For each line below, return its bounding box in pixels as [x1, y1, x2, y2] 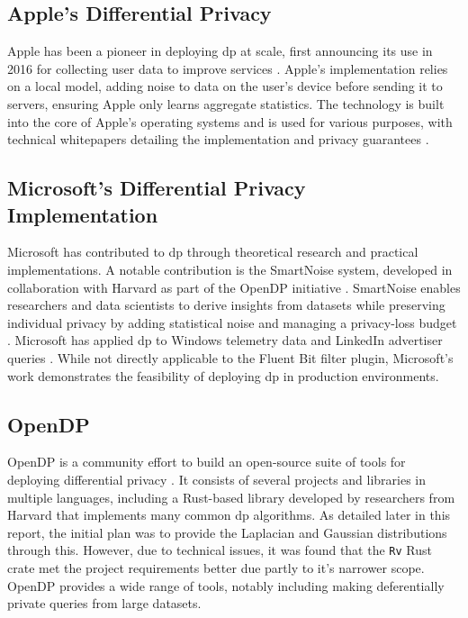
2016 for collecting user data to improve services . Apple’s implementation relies [7, 59, 448, 77]
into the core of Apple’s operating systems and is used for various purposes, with [7, 112, 453, 131]
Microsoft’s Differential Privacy [7, 174, 306, 202]
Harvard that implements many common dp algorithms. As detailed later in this [7, 505, 451, 524]
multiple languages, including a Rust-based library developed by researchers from [7, 487, 455, 506]
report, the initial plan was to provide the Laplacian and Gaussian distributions [7, 523, 447, 541]
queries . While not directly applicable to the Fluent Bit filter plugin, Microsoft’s [7, 348, 454, 367]
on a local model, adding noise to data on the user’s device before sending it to [7, 77, 443, 95]
